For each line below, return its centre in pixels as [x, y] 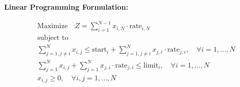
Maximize [52, 26]
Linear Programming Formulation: [66, 7]
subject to [53, 38]
